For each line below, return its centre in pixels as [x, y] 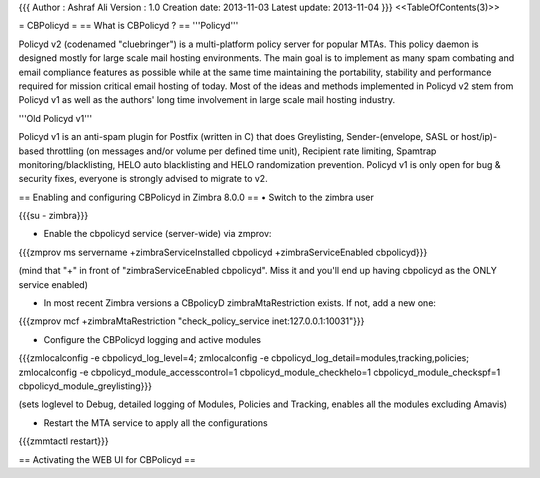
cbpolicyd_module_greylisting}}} [85, 386]
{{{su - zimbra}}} [53, 216]
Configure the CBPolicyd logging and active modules [152, 339]
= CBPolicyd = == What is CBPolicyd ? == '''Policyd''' [128, 26]
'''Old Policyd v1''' [55, 118]
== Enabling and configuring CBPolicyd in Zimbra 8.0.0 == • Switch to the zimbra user [196, 197]
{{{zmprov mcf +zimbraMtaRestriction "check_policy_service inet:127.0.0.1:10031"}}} [191, 321]
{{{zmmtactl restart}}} [63, 441]
